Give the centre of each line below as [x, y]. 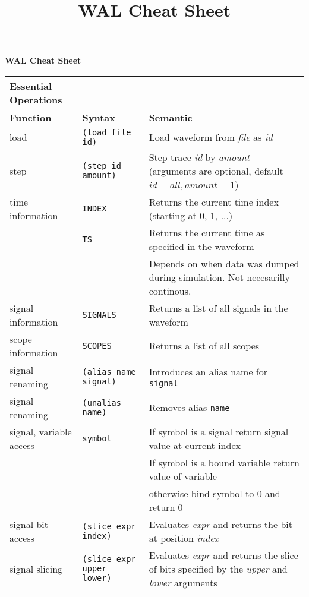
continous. [170, 290]
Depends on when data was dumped [224, 263]
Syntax [99, 117]
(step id [102, 166]
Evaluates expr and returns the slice [223, 555]
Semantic [171, 117]
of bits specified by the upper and [218, 568]
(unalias [102, 402]
